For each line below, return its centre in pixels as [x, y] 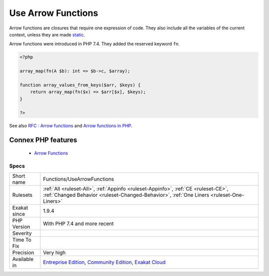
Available [23, 259]
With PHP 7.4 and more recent [78, 223]
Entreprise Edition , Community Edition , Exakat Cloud [104, 262]
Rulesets [22, 195]
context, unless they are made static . [47, 34]
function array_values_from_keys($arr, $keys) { [80, 85]
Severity [22, 233]
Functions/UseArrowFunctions [79, 179]
